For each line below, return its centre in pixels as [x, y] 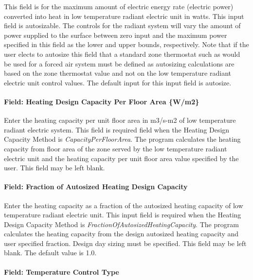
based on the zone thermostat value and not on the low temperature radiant [117, 73]
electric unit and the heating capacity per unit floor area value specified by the [121, 158]
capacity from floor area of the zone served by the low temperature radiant [116, 148]
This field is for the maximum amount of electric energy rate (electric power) [119, 6]
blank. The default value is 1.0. [50, 253]
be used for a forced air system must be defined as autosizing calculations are [119, 63]
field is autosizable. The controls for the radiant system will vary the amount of [122, 25]
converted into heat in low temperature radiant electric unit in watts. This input [124, 16]
